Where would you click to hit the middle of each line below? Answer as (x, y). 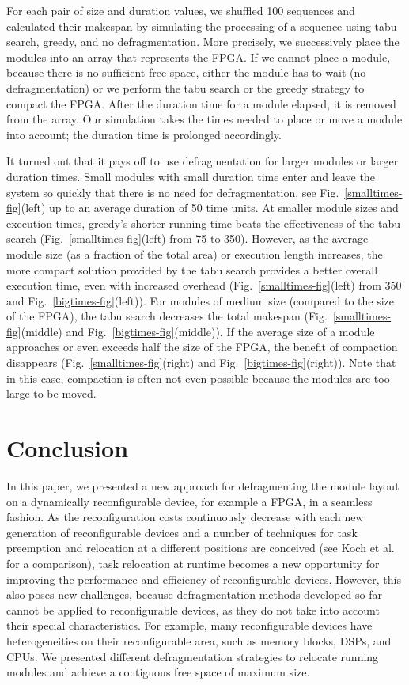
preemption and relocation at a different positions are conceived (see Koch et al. (201, 548)
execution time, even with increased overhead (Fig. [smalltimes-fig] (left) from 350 (204, 285)
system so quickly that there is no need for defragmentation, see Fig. (173, 192)
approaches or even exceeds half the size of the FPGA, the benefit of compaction (202, 347)
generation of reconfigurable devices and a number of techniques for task (182, 532)
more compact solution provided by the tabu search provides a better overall (192, 269)
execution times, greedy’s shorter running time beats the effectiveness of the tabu (203, 223)
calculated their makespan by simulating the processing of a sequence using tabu (202, 26)
